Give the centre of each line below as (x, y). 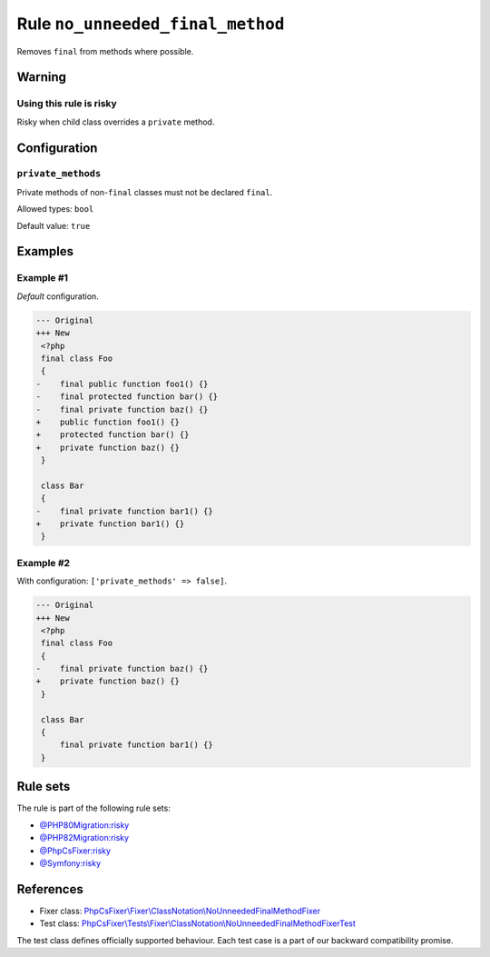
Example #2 (44, 563)
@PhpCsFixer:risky (75, 851)
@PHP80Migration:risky (84, 825)
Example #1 (42, 278)
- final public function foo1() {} (122, 384)
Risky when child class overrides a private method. (116, 122)
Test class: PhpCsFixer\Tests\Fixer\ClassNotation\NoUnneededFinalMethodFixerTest (197, 923)
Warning (42, 77)
